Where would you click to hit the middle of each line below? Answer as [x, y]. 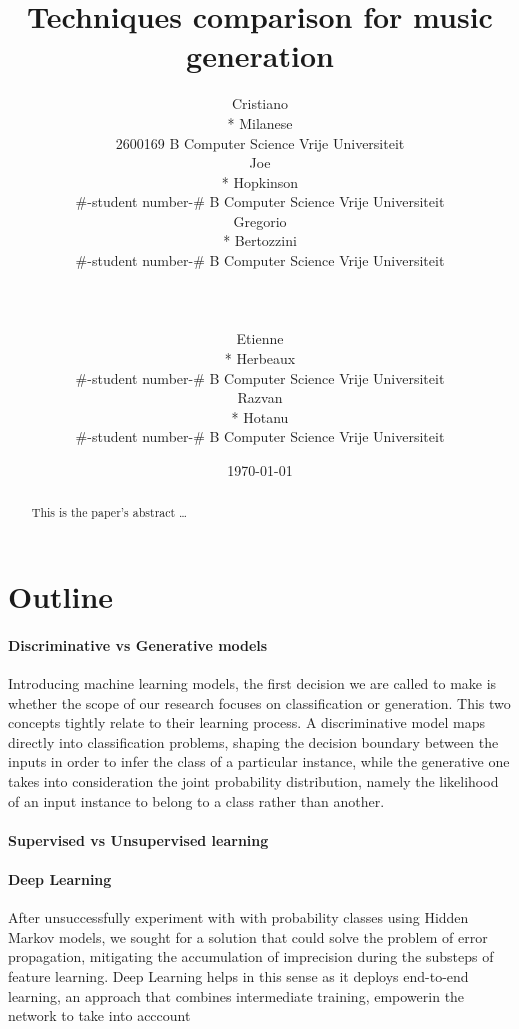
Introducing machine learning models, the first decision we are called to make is [252, 683]
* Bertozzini [260, 240]
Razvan [260, 397]
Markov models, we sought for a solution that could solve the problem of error [248, 936]
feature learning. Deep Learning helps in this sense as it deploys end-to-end [238, 975]
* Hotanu [260, 416]
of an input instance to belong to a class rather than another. [196, 800]
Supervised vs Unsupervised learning [138, 839]
